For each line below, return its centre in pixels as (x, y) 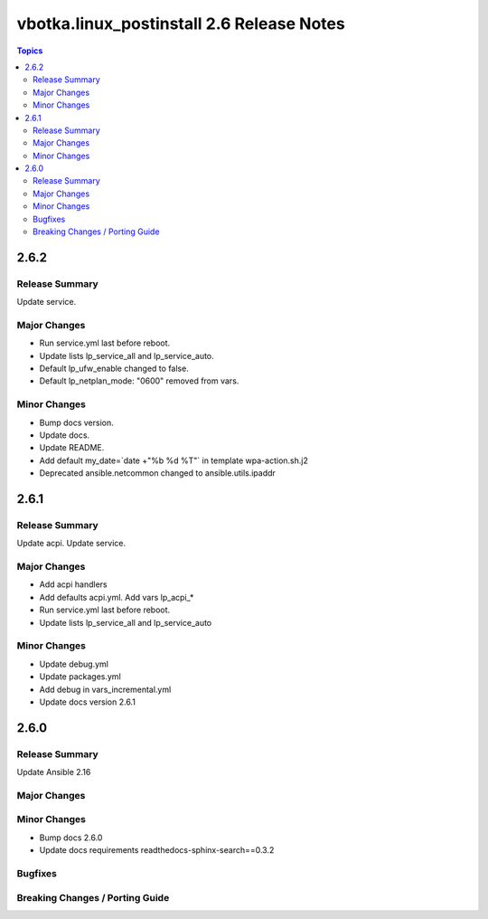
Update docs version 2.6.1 (87, 702)
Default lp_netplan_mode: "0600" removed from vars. (139, 381)
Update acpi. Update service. (71, 544)
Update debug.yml (74, 664)
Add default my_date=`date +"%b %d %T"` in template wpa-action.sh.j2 (174, 460)
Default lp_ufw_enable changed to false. (114, 369)
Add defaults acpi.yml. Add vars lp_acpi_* (117, 597)
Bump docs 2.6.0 (71, 838)
